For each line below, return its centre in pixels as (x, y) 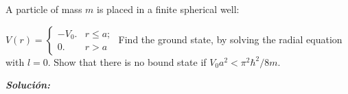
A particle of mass (44, 9)
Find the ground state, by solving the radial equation (230, 39)
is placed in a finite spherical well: (168, 9)
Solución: (28, 85)
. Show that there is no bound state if (127, 61)
